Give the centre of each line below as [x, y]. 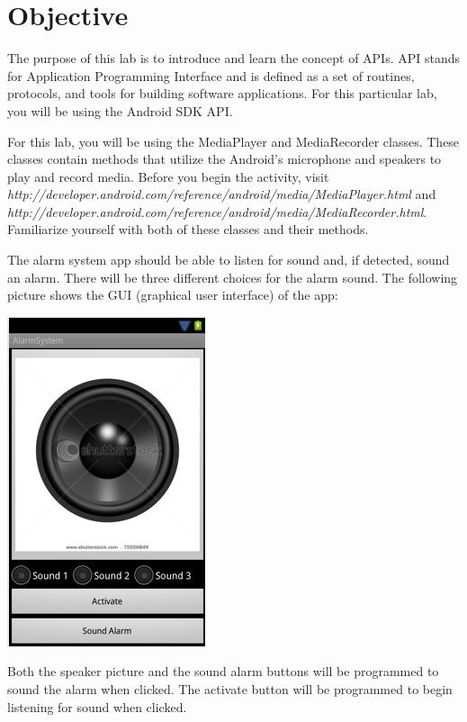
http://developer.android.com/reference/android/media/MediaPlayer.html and [222, 194]
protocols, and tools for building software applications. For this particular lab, [222, 93]
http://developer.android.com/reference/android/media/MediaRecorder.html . [217, 211]
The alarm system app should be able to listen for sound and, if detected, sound [229, 260]
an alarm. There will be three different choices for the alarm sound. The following [233, 277]
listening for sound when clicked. [97, 706]
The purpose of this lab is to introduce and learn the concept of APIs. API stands [234, 58]
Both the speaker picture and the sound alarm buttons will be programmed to [223, 671]
